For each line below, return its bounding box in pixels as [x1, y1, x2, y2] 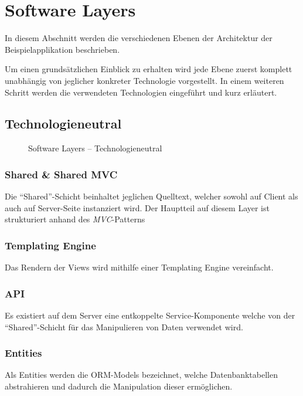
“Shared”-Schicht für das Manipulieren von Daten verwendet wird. [5, 320, 243, 333]
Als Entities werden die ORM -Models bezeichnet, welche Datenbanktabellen [5, 368, 278, 381]
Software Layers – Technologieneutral [28, 142, 162, 154]
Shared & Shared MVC [5, 167, 118, 181]
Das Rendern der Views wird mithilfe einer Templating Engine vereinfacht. [5, 261, 274, 273]
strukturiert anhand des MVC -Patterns [5, 213, 145, 225]
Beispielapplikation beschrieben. [5, 43, 120, 55]
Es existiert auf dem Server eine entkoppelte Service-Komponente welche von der [5, 309, 295, 321]
